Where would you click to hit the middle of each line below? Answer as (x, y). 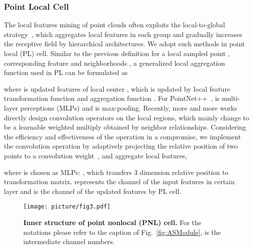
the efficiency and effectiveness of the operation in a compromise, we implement (123, 136)
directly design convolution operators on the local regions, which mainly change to (127, 117)
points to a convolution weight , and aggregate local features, (96, 155)
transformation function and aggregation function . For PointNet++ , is (112, 98)
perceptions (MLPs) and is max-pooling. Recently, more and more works (129, 107)
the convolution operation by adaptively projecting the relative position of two (121, 146)
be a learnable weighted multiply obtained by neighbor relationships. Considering (125, 127)
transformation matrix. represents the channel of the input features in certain (119, 181)
